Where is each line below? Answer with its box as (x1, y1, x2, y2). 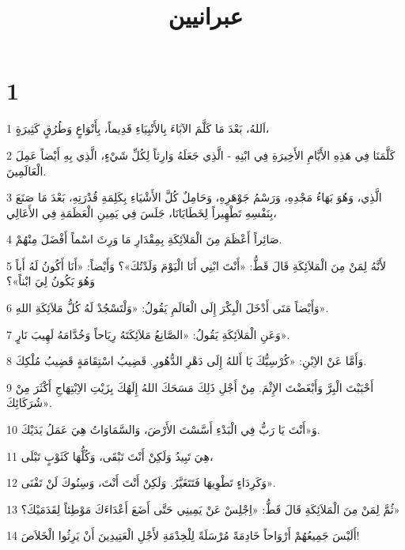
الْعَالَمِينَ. (6, 162, 47, 179)
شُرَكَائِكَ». (6, 394, 52, 411)
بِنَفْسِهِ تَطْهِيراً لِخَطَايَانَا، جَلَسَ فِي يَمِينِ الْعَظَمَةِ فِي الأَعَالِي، (6, 204, 277, 220)
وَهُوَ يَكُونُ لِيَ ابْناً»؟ (6, 273, 95, 289)
